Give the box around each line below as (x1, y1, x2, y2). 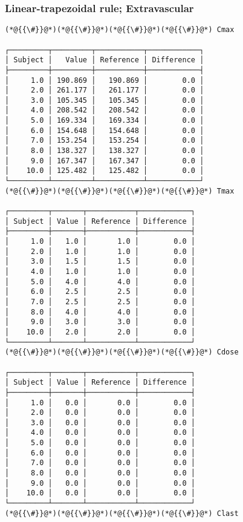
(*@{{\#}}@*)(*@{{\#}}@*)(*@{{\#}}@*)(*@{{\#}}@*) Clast (5, 509, 239, 518)
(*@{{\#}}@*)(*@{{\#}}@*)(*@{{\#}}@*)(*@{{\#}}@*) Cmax (5, 25, 235, 34)
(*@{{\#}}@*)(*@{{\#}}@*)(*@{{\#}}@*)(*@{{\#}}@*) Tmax (5, 186, 235, 195)
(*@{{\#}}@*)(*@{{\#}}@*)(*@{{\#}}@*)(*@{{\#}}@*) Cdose (5, 348, 239, 357)
